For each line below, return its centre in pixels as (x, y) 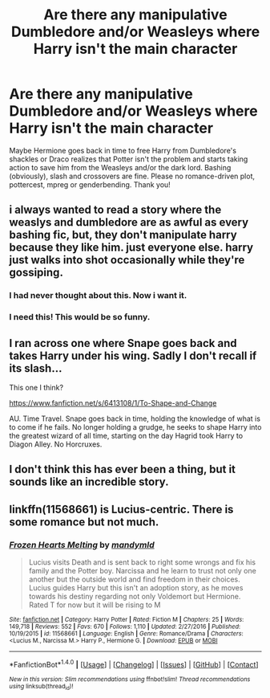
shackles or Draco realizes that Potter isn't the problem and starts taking (129, 159)
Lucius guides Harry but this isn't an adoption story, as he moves (136, 588)
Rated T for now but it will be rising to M (95, 605)
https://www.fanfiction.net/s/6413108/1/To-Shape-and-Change (113, 402)
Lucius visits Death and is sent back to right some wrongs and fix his (142, 562)
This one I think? (36, 387)
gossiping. (36, 273)
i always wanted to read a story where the (115, 210)
